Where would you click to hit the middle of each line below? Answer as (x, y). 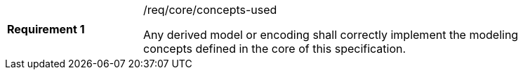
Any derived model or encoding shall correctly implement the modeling (331, 35)
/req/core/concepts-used (210, 10)
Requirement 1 (46, 29)
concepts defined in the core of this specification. (275, 49)
